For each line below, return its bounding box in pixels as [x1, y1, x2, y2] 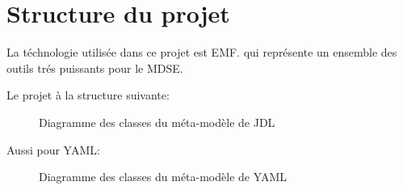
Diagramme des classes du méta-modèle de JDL [39, 113, 275, 130]
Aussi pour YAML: [6, 141, 100, 158]
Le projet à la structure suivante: [6, 87, 170, 103]
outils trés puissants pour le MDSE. [6, 59, 183, 76]
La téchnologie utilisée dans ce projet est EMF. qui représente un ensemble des [6, 44, 397, 61]
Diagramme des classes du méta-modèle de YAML [39, 168, 288, 185]
